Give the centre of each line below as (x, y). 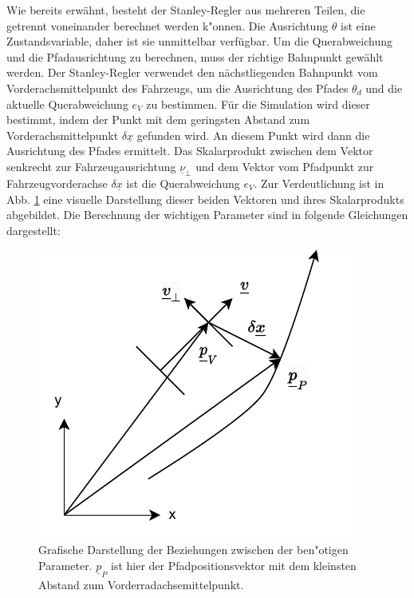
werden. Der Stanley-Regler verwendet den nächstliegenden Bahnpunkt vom (192, 72)
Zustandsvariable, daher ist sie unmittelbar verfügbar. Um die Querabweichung (199, 41)
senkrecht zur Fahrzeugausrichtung (91, 166)
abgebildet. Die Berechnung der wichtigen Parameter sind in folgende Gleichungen (207, 215)
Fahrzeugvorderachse (57, 183)
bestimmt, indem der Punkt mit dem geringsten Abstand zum (158, 120)
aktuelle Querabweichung (67, 104)
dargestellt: (34, 230)
